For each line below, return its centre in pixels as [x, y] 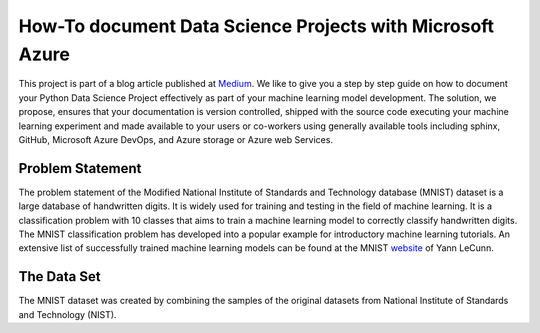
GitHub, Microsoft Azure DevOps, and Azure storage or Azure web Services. [176, 139]
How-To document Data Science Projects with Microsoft [256, 26]
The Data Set [59, 276]
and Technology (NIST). [67, 314]
